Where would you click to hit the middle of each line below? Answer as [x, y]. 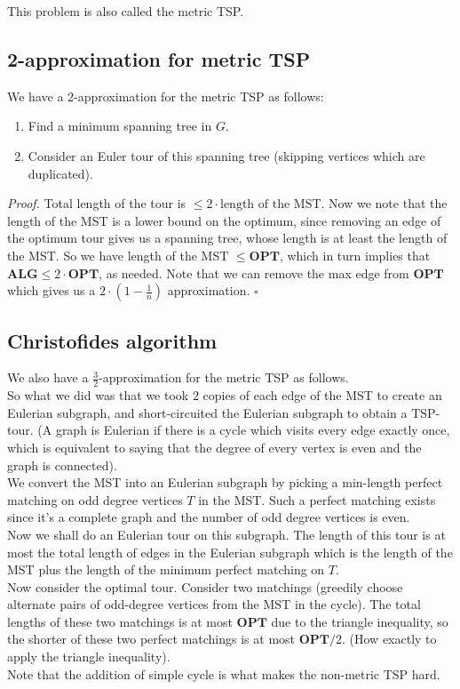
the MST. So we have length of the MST [118, 255]
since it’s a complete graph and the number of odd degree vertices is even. [209, 517]
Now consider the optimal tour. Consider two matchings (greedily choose [205, 586]
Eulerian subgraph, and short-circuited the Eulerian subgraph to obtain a [207, 412]
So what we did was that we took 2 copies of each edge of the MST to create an [225, 395]
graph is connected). [62, 465]
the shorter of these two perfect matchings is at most [151, 639]
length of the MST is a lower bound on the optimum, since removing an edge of [224, 220]
